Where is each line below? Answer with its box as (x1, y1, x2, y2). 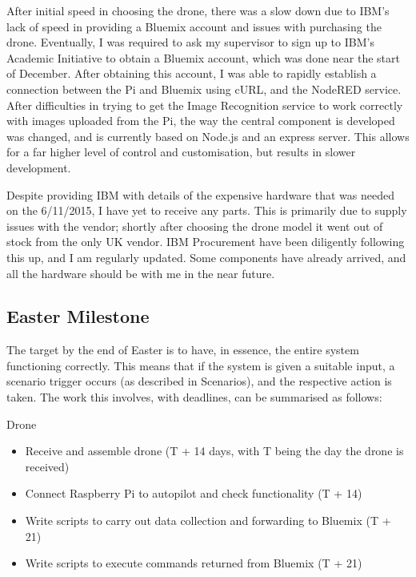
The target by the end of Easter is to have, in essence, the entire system (6, 341, 359, 358)
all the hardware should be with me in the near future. (6, 264, 275, 281)
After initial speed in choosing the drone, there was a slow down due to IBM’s (6, 2, 390, 18)
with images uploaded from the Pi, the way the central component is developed (6, 112, 395, 129)
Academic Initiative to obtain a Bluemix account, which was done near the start (6, 49, 400, 66)
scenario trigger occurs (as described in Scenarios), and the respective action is (6, 373, 392, 389)
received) (25, 458, 70, 474)
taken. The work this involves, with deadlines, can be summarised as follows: (6, 389, 382, 406)
